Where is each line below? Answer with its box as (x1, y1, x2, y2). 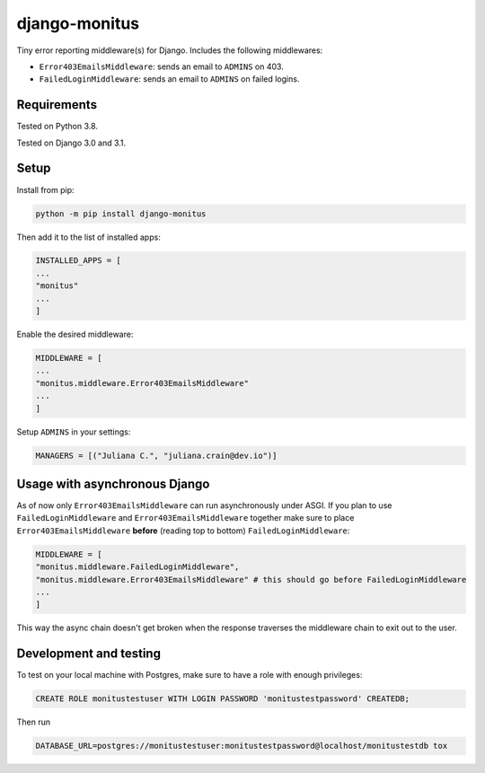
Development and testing (16, 646, 162, 662)
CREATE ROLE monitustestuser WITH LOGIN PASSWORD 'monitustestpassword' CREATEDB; (35, 694, 410, 704)
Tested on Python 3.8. (16, 121, 99, 132)
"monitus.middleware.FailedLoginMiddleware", (35, 562, 240, 572)
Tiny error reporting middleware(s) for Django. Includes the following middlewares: (16, 45, 323, 56)
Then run (16, 716, 51, 727)
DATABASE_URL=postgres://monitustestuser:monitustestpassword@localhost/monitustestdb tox (35, 741, 448, 751)
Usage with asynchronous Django (16, 476, 210, 491)
